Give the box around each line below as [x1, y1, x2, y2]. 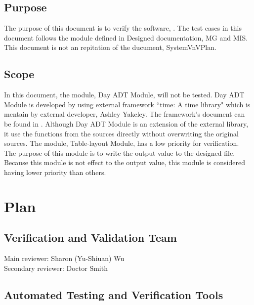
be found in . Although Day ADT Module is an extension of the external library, [4, 118, 249, 129]
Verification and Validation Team [4, 230, 177, 245]
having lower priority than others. [4, 167, 106, 177]
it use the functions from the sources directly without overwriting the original [4, 128, 239, 138]
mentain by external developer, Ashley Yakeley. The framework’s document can [4, 109, 245, 119]
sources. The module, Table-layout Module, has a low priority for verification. [4, 138, 239, 148]
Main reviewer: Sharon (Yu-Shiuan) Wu [4, 253, 125, 263]
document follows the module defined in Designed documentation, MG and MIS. [4, 32, 248, 43]
